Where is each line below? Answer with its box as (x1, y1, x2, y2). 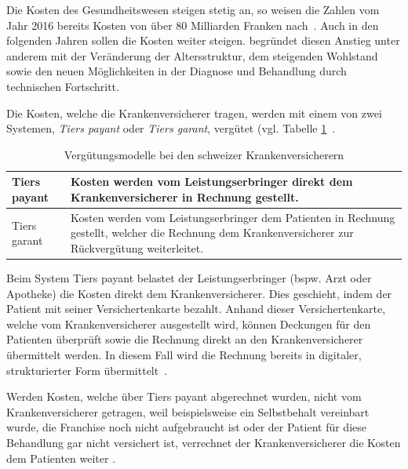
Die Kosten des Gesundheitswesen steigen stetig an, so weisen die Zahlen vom (6, 2, 380, 17)
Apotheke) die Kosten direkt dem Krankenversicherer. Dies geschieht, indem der (6, 285, 392, 301)
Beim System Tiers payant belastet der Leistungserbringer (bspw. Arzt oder (6, 270, 372, 286)
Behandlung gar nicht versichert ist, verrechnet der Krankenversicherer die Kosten (6, 434, 401, 450)
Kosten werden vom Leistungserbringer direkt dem (71, 173, 353, 190)
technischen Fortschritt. (6, 78, 119, 94)
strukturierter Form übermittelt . (6, 362, 168, 378)
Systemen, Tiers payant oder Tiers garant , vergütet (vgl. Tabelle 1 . (6, 120, 336, 136)
